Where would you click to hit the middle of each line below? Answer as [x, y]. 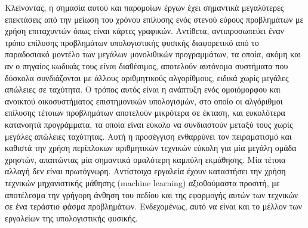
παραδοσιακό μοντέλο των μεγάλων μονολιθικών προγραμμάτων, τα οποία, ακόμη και [153, 54]
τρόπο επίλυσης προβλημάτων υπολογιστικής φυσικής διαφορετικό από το [132, 42]
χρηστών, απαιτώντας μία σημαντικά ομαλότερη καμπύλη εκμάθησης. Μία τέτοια [145, 159]
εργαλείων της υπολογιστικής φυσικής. [71, 218]
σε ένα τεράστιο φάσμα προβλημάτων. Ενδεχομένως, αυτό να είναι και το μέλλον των [153, 206]
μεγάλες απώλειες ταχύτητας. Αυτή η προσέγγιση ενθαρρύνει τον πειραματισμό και [148, 136]
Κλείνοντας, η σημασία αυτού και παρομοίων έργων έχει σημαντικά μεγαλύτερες [144, 7]
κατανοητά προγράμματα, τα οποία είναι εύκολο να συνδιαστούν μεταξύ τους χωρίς [149, 124]
